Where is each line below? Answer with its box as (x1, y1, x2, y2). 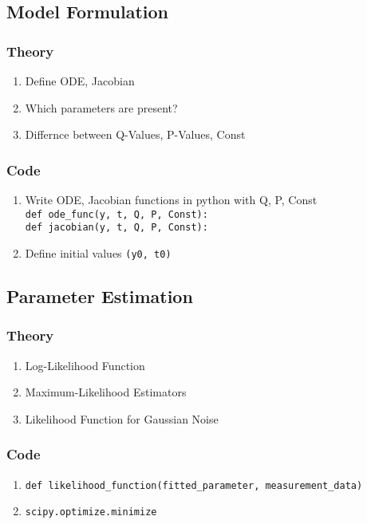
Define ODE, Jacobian (25, 73, 135, 89)
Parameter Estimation (6, 283, 193, 308)
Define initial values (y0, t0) (25, 244, 172, 261)
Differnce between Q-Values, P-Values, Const (25, 126, 246, 143)
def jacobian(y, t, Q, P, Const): (25, 222, 208, 234)
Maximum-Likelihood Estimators (25, 384, 187, 400)
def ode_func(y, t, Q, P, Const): (25, 208, 208, 220)
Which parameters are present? (25, 99, 178, 116)
